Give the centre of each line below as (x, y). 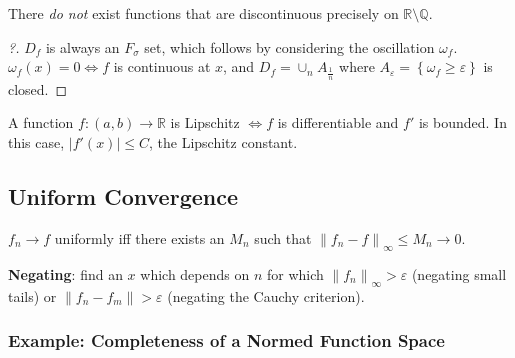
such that (283, 237)
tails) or (32, 295)
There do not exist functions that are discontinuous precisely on (203, 13)
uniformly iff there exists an (139, 237)
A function (41, 122)
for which (295, 273)
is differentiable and (338, 122)
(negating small (459, 273)
